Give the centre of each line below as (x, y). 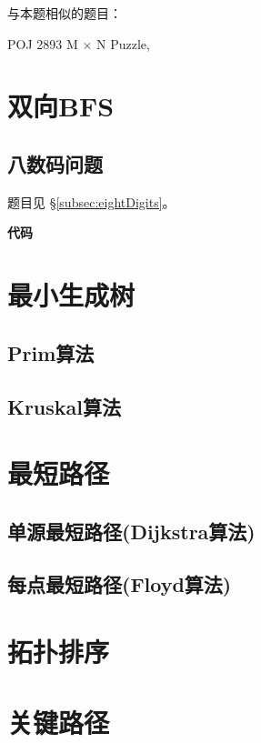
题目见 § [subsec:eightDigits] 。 (91, 201)
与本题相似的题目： (65, 13)
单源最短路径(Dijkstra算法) (131, 531)
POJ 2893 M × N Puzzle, (79, 43)
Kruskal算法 (65, 406)
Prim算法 (51, 352)
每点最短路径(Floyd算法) (120, 584)
